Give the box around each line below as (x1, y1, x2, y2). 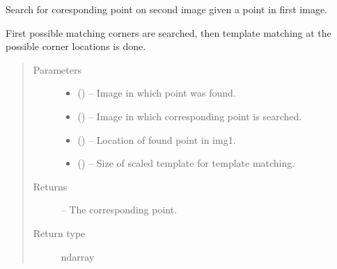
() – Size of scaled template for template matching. (77, 156, 295, 170)
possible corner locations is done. (6, 39, 146, 54)
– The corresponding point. (61, 202, 178, 217)
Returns (33, 179, 68, 193)
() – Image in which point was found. (77, 85, 236, 100)
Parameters (33, 62, 81, 76)
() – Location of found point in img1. (77, 132, 236, 147)
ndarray (61, 249, 95, 263)
